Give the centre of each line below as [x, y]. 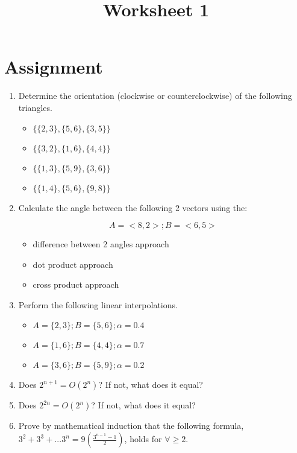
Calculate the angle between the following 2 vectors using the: [133, 207]
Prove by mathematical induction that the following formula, [131, 426]
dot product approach [73, 264]
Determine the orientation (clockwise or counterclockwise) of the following [155, 96]
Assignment [54, 67]
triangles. [35, 107]
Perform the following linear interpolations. [98, 304]
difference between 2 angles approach [101, 244]
